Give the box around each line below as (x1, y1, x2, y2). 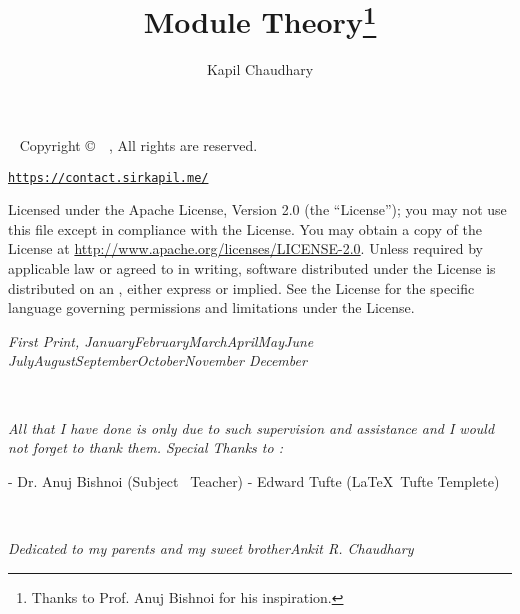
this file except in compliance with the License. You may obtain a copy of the (8, 218, 482, 239)
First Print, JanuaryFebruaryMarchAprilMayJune (8, 330, 314, 351)
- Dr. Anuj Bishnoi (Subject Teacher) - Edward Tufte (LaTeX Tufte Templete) (8, 470, 500, 491)
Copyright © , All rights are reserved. (19, 135, 258, 156)
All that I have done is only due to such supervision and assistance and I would (8, 417, 495, 438)
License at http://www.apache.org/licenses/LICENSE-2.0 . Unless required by (8, 238, 483, 259)
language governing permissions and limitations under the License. (8, 297, 415, 318)
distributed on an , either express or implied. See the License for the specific (8, 277, 475, 298)
